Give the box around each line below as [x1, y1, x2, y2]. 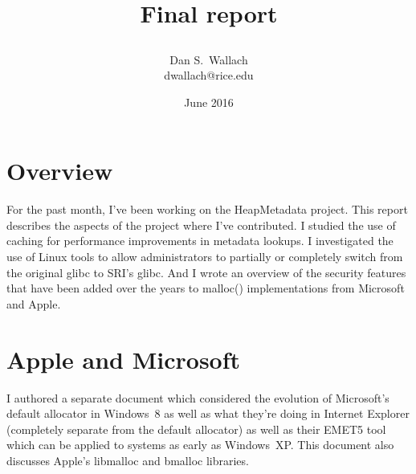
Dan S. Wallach [169, 51, 248, 67]
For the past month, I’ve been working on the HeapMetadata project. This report [6, 201, 408, 218]
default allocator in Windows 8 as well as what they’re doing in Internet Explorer [6, 405, 410, 422]
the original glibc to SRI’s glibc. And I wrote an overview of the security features [6, 264, 406, 280]
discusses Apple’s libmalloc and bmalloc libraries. [6, 452, 249, 468]
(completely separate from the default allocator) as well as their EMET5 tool [6, 420, 386, 437]
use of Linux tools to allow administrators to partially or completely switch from [6, 248, 403, 265]
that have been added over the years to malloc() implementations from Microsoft [6, 280, 405, 296]
